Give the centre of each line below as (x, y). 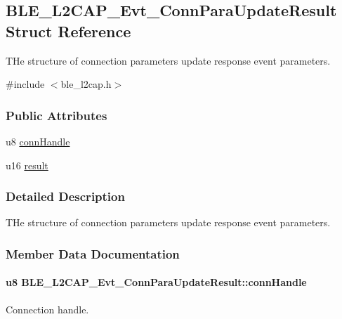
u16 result (27, 165)
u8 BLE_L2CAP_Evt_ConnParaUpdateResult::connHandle (156, 282)
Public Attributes (57, 115)
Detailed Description (65, 196)
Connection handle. (47, 309)
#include (25, 84)
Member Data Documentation (93, 253)
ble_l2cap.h (86, 84)
